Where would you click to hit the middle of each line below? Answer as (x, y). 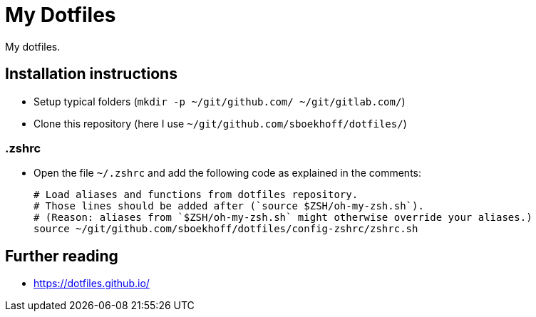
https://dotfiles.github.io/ (92, 284)
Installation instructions (91, 74)
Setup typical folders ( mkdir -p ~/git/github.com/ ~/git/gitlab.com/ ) (220, 101)
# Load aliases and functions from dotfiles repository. (196, 195)
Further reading (62, 256)
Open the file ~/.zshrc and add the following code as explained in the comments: (228, 173)
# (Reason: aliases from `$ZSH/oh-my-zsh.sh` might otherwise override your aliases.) (283, 218)
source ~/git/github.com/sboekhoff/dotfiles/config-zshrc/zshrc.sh (226, 229)
